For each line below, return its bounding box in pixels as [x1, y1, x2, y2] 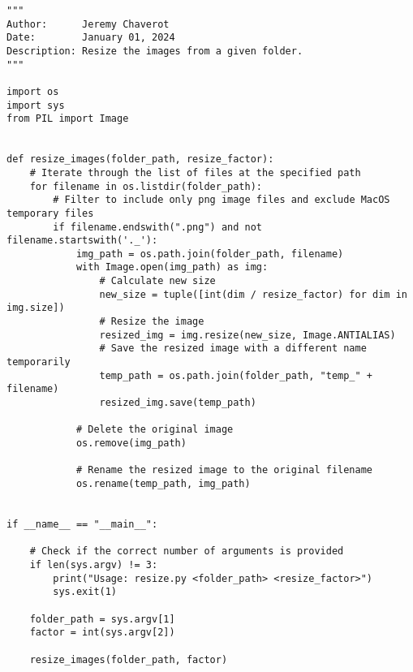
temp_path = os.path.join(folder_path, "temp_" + [99, 369, 373, 381]
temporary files [6, 207, 94, 219]
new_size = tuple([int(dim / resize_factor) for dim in [99, 288, 407, 300]
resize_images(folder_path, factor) [29, 653, 228, 666]
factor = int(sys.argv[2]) [29, 627, 175, 639]
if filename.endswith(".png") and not [53, 221, 262, 233]
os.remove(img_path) [75, 437, 187, 449]
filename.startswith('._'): [6, 235, 158, 247]
